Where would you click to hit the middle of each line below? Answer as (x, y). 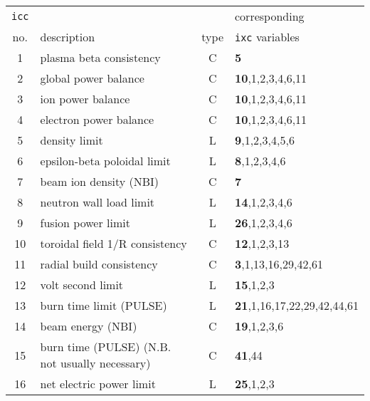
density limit (72, 140)
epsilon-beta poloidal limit (105, 161)
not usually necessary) (95, 363)
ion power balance (85, 99)
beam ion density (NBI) (100, 181)
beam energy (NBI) (89, 326)
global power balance (92, 78)
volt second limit (82, 285)
